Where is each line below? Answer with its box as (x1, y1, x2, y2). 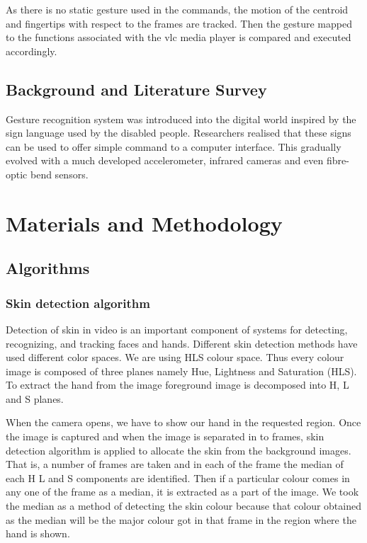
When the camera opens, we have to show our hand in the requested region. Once (6, 415, 361, 430)
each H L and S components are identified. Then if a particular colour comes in (6, 470, 350, 485)
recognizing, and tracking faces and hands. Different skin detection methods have (6, 336, 358, 350)
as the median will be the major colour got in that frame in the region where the (6, 512, 356, 527)
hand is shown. (6, 526, 70, 541)
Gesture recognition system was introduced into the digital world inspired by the (6, 111, 356, 126)
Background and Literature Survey (6, 78, 267, 100)
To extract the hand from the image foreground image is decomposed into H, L (6, 377, 349, 392)
